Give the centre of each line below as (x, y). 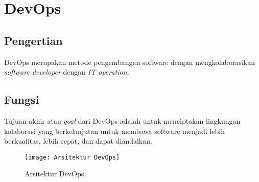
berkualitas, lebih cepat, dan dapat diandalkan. (78, 141)
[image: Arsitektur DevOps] (72, 157)
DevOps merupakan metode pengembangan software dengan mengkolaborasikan (129, 62)
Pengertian (33, 40)
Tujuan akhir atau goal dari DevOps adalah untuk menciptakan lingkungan (122, 120)
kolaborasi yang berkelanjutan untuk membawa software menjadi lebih (114, 131)
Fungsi (22, 99)
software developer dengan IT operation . (67, 72)
